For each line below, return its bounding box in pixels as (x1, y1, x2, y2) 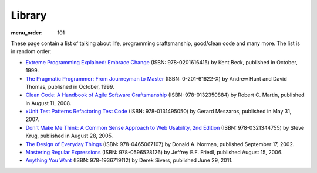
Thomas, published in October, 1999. (25, 83, 114, 90)
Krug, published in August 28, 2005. (25, 132, 113, 140)
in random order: (11, 48, 52, 55)
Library (11, 9, 47, 22)
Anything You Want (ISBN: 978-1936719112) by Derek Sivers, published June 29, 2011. (25, 157, 233, 164)
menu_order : (11, 29, 43, 36)
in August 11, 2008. (25, 99, 72, 106)
